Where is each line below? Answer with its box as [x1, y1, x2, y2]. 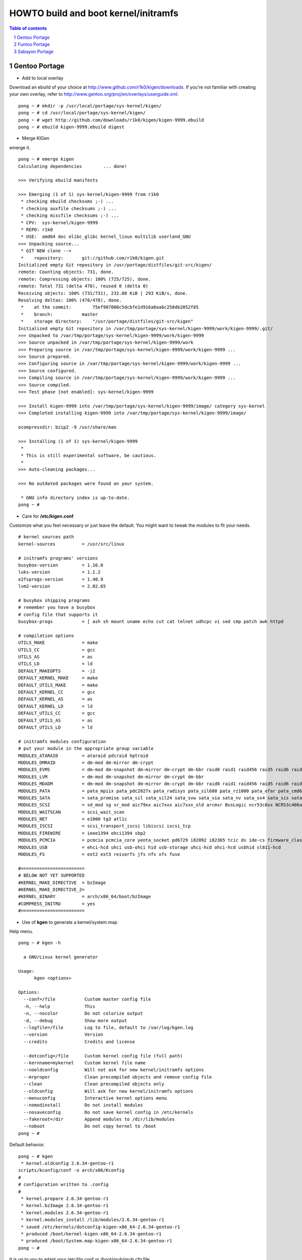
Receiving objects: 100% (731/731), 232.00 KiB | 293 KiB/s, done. [18, 290, 188, 296]
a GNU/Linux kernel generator [23, 954, 98, 960]
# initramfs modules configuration [18, 738, 106, 744]
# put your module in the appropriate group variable [18, 746, 154, 751]
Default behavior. [9, 1142, 45, 1148]
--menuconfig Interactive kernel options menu [23, 1095, 167, 1101]
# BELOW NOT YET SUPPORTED [18, 872, 85, 878]
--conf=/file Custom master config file [23, 996, 151, 1002]
